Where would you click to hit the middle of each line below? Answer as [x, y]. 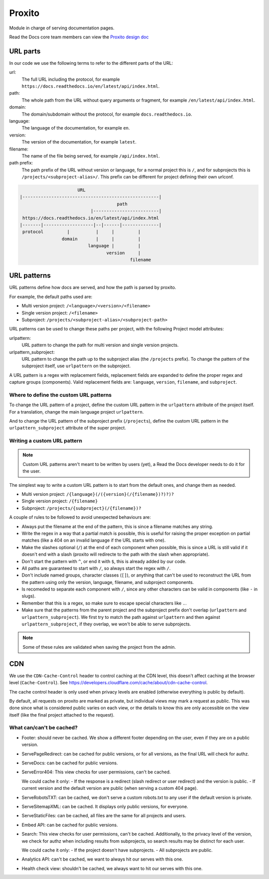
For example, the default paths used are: [51, 296]
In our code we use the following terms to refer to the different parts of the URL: [91, 63]
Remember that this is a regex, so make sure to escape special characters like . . [104, 603]
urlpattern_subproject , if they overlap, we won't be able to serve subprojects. [106, 624]
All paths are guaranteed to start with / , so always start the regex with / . [96, 568]
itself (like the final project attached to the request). [62, 715]
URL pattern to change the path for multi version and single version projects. [100, 345]
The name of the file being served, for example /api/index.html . [91, 156]
